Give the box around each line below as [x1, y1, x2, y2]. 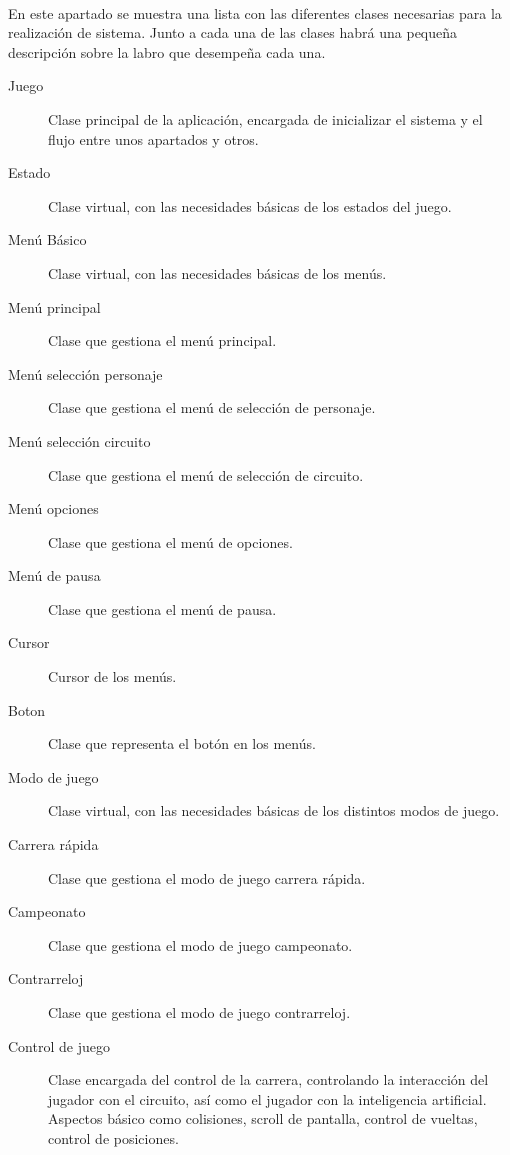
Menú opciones [8, 498, 99, 519]
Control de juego [8, 1035, 110, 1056]
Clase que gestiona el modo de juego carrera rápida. [48, 867, 366, 888]
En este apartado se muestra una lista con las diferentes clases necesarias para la [8, 2, 502, 23]
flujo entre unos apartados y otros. [48, 128, 259, 149]
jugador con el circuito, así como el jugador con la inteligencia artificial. [48, 1088, 487, 1109]
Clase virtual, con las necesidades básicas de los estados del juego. [48, 195, 452, 216]
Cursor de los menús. [48, 666, 177, 687]
